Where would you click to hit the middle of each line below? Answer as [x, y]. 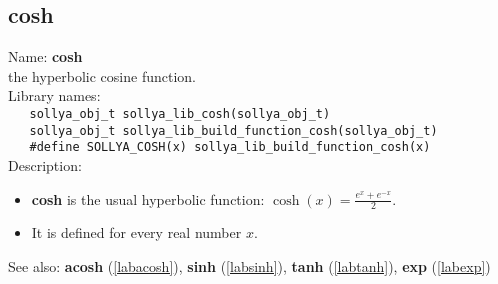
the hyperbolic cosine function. [102, 75]
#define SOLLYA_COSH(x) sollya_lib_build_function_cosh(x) [230, 147]
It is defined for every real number [136, 232]
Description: [45, 164]
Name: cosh [45, 56]
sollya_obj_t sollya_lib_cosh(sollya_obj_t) [180, 113]
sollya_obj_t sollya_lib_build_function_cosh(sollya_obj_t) [233, 130]
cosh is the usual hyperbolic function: [148, 198]
